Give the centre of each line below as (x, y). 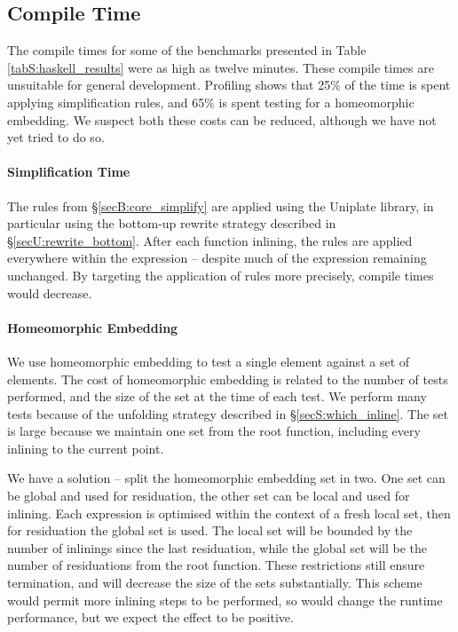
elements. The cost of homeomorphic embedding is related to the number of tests (228, 379)
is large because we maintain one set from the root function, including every (214, 431)
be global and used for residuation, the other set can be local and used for (209, 496)
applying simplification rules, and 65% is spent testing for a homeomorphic (211, 102)
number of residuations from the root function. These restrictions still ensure (216, 565)
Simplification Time (69, 172)
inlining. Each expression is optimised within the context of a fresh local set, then (229, 513)
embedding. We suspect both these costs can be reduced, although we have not (222, 119)
